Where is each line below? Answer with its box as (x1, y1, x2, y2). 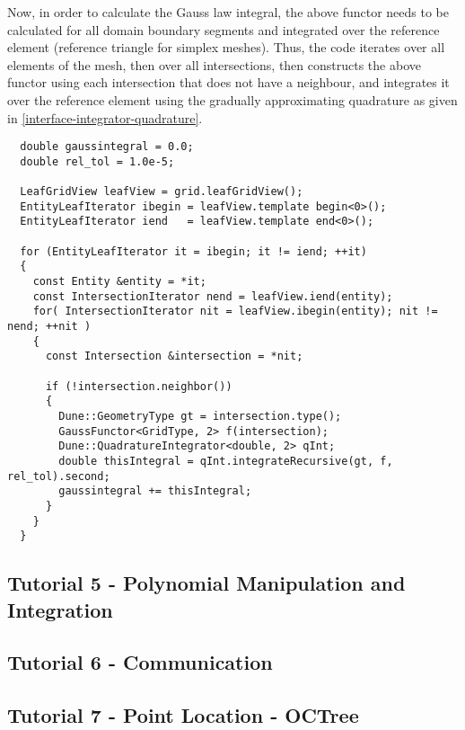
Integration (7, 595, 113, 623)
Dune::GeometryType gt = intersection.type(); (58, 409, 342, 423)
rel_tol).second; (7, 469, 110, 483)
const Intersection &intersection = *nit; (45, 350, 303, 363)
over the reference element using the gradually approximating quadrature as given (7, 90, 458, 109)
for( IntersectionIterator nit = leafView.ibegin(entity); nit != (32, 305, 438, 318)
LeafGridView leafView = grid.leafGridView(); (20, 185, 303, 199)
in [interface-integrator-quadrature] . (7, 108, 203, 127)
